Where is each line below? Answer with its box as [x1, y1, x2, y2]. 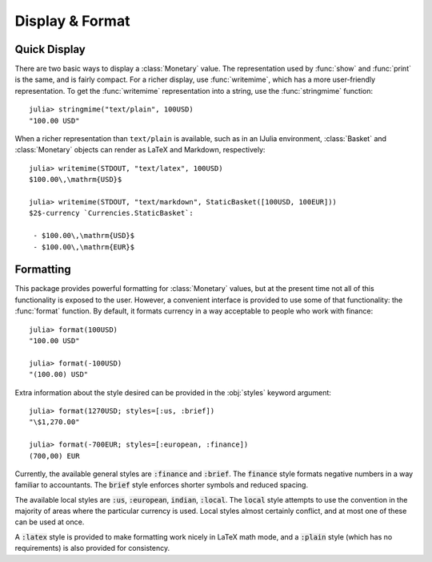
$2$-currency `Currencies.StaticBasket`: [29, 208, 194, 218]
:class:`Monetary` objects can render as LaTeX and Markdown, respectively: [14, 145, 266, 155]
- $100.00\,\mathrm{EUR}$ [33, 242, 135, 252]
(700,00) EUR [29, 451, 80, 460]
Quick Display [14, 42, 86, 56]
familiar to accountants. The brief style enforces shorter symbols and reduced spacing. [14, 480, 308, 490]
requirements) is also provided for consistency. [14, 544, 170, 553]
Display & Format [14, 12, 130, 30]
